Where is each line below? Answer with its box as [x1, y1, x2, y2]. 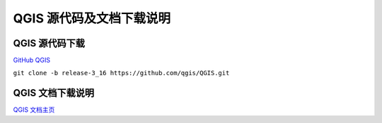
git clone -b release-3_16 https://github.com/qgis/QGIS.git [13, 69, 230, 77]
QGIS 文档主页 [13, 105, 55, 114]
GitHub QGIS [13, 56, 51, 65]
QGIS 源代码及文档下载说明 [13, 11, 171, 26]
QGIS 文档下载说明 [13, 87, 95, 99]
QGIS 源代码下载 [13, 37, 85, 49]
